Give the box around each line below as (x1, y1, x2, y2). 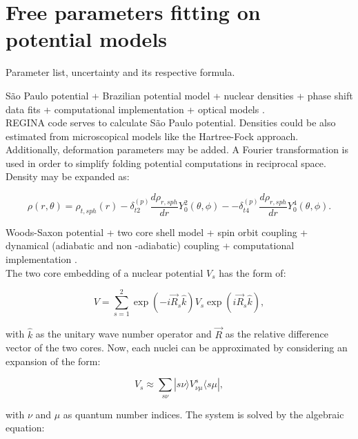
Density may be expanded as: (6, 169, 130, 184)
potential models (6, 25, 168, 53)
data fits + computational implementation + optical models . (6, 101, 265, 116)
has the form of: (219, 265, 286, 280)
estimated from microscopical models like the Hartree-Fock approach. (6, 128, 299, 143)
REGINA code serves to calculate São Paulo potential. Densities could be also (6, 115, 336, 130)
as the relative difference (225, 326, 328, 341)
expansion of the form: (6, 353, 101, 368)
